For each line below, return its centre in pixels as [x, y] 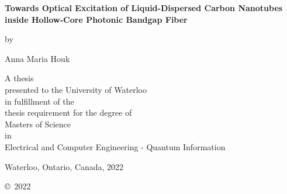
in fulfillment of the [39, 101]
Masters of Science [38, 124]
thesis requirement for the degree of [68, 112]
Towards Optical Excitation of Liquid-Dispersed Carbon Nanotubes [144, 8]
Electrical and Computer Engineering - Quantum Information [115, 146]
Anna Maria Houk [37, 58]
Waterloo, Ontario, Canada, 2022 [64, 166]
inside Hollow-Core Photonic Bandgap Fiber [96, 19]
